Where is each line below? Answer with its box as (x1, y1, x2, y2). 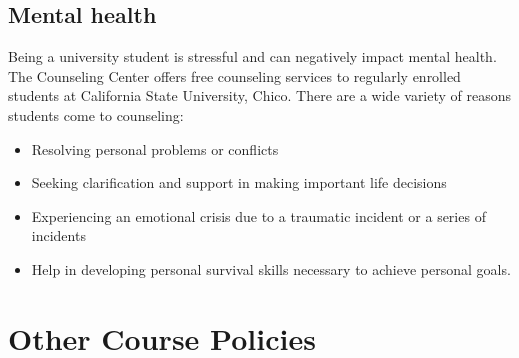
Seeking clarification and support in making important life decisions (31, 172, 447, 193)
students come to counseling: (8, 104, 184, 125)
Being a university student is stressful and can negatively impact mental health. (8, 46, 497, 67)
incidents (31, 225, 86, 246)
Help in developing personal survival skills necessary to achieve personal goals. (31, 258, 511, 279)
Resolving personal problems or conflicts (31, 138, 279, 159)
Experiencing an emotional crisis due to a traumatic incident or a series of (31, 205, 486, 226)
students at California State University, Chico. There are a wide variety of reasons (8, 85, 512, 106)
